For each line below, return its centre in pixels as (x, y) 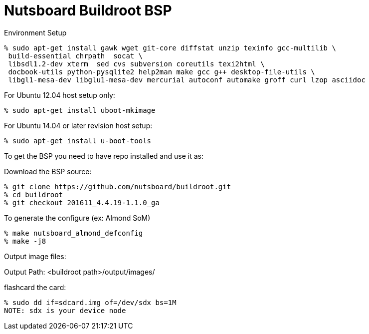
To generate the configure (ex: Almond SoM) (77, 218)
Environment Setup (35, 32)
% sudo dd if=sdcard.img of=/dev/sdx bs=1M (90, 302)
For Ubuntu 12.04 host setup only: (60, 95)
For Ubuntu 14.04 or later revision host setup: (78, 125)
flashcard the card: (35, 287)
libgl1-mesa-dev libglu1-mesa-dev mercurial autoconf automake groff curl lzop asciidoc (187, 80)
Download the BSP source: (48, 171)
